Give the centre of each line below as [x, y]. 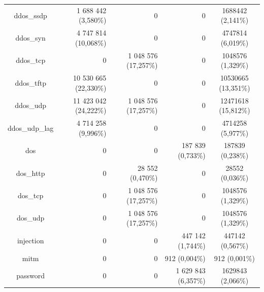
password [31, 276]
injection [30, 240]
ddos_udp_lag [31, 127]
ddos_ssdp [30, 15]
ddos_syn [30, 37]
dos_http [30, 173]
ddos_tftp [30, 82]
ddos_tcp [31, 60]
